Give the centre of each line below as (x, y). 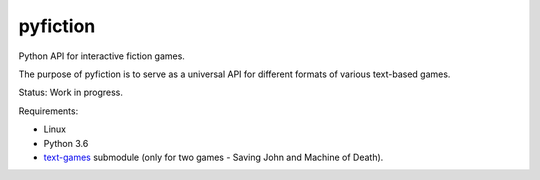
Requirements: (48, 111)
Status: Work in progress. (71, 92)
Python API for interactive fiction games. (101, 56)
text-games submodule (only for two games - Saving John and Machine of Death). (213, 157)
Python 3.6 (66, 143)
